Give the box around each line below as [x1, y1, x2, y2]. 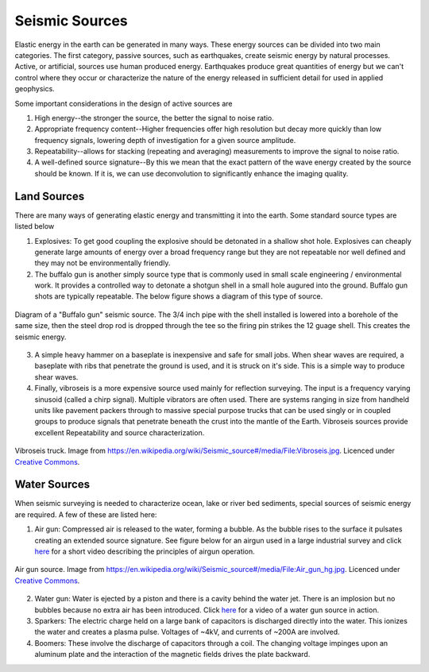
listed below [14, 222, 55, 231]
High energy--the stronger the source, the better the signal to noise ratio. [34, 113, 274, 122]
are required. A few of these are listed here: [14, 509, 157, 519]
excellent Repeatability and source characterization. [34, 427, 205, 437]
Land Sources [14, 189, 85, 203]
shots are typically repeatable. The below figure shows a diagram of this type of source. [34, 292, 323, 301]
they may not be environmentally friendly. [34, 258, 171, 268]
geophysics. [14, 84, 55, 94]
